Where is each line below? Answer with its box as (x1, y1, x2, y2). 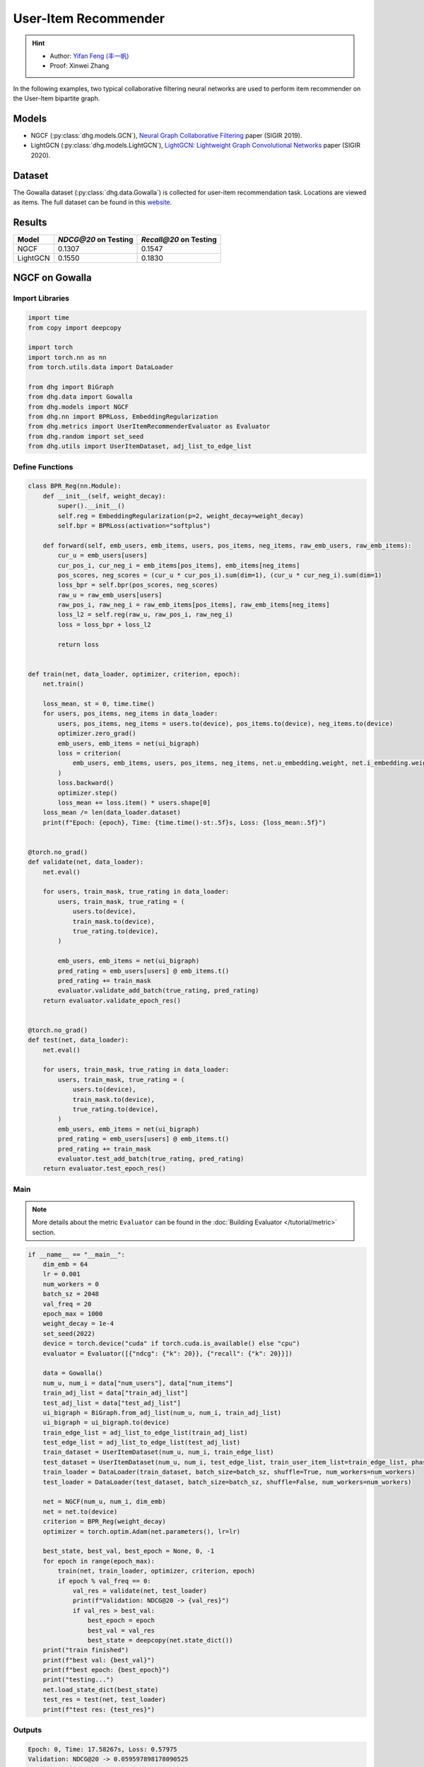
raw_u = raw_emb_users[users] (57, 591, 163, 599)
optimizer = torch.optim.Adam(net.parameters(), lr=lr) (42, 1527, 241, 1535)
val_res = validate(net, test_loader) (72, 1587, 208, 1595)
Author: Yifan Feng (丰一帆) (49, 52, 129, 60)
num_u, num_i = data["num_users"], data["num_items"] (42, 1379, 233, 1387)
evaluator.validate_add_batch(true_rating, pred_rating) (57, 987, 259, 994)
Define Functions (13, 462, 73, 471)
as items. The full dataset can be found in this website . (13, 198, 172, 206)
